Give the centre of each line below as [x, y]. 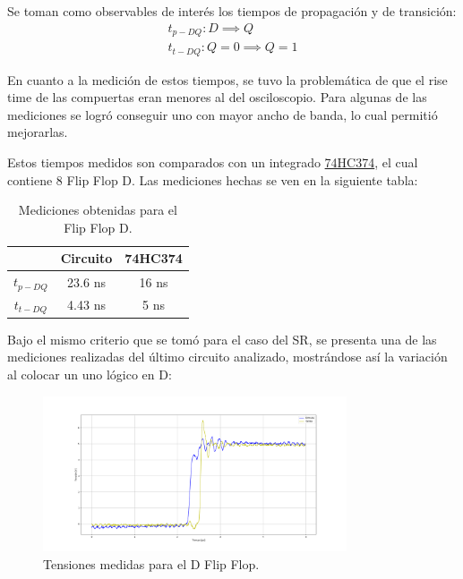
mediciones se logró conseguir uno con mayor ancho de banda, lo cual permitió [223, 114]
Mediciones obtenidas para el [98, 210]
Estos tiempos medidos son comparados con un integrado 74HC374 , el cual [213, 162]
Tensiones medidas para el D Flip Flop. [151, 563]
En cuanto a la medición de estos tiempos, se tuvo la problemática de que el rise [227, 79]
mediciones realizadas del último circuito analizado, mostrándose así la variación [227, 357]
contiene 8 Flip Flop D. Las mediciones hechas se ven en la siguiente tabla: [213, 179]
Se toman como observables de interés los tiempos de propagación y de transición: [232, 11]
